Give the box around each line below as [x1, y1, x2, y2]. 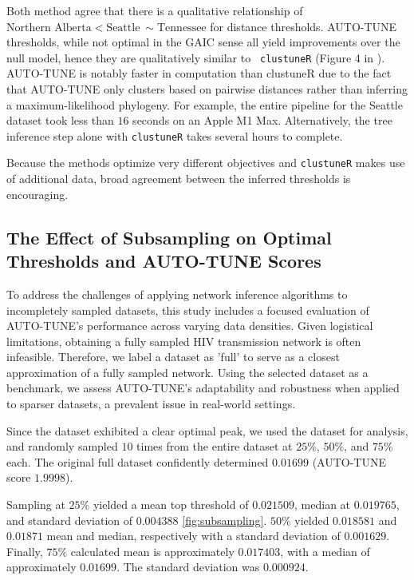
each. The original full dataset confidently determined [6, 453, 269, 470]
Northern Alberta [6, 22, 92, 34]
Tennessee [157, 22, 207, 34]
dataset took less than [6, 112, 114, 129]
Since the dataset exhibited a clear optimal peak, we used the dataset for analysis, [6, 422, 408, 439]
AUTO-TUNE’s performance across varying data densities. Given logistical [6, 317, 373, 334]
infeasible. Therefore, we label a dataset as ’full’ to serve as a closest [6, 348, 340, 365]
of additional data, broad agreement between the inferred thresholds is [6, 170, 351, 187]
